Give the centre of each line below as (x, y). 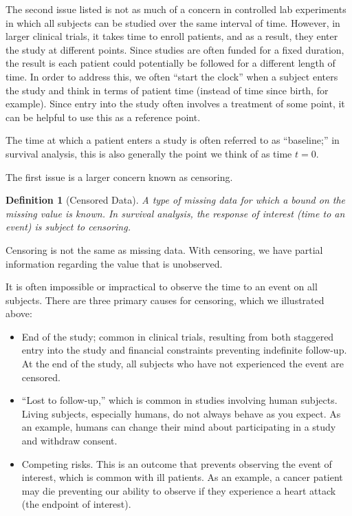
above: (19, 313)
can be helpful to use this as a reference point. (103, 117)
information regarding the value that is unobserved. (114, 263)
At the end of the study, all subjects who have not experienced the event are (183, 364)
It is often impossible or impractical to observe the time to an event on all (162, 287)
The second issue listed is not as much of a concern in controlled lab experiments (176, 9)
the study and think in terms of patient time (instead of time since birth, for (167, 90)
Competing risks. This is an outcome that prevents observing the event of (177, 463)
